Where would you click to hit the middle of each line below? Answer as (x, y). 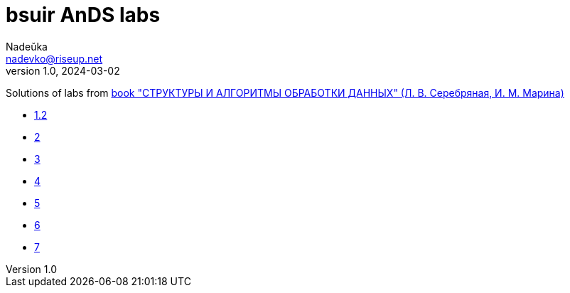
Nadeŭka (27, 46)
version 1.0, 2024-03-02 (63, 70)
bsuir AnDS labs (83, 15)
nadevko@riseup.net (54, 58)
